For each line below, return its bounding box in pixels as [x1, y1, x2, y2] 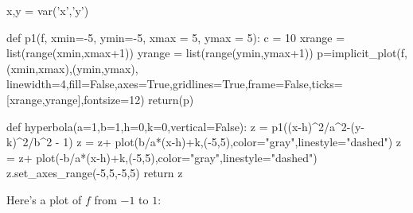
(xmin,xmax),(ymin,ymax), [6, 60, 138, 76]
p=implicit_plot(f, [317, 45, 407, 61]
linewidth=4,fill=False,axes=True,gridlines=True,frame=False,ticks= [6, 76, 343, 92]
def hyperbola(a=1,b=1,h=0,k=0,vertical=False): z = [6, 118, 268, 134]
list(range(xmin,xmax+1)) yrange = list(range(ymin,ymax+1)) [6, 45, 314, 61]
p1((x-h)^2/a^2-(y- [271, 118, 364, 134]
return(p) [148, 91, 194, 107]
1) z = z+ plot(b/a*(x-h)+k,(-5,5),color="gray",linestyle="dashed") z [63, 134, 402, 150]
